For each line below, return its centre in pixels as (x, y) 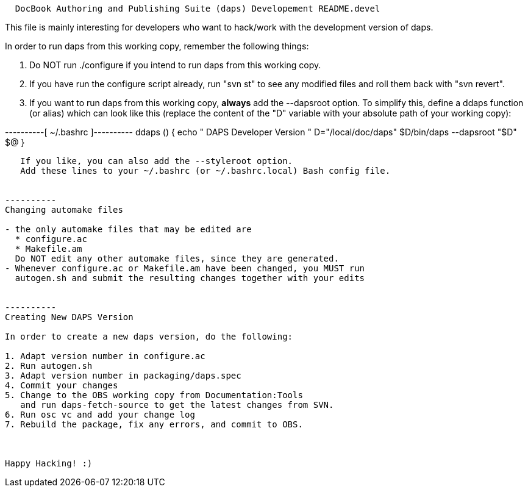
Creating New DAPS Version (69, 317)
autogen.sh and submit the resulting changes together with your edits (190, 278)
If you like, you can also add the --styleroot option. (157, 161)
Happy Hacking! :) (49, 463)
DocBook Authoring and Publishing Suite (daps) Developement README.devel (198, 9)
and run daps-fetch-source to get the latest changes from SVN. (177, 405)
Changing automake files (64, 210)
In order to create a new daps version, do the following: (149, 337)
